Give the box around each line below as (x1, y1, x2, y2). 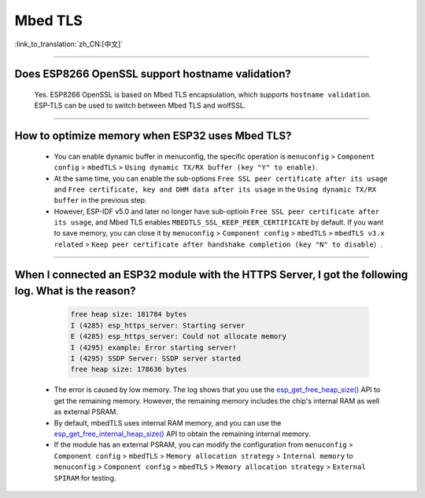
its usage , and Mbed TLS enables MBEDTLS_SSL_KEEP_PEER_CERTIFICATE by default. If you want (54, 218, 384, 227)
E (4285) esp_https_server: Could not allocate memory (70, 332, 286, 341)
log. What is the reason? (14, 284, 137, 298)
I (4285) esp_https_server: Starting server (70, 320, 246, 330)
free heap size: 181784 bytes (70, 310, 187, 319)
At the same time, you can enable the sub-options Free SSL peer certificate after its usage (54, 174, 388, 183)
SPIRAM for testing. (54, 473, 116, 482)
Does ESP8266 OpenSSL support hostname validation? (14, 68, 291, 81)
